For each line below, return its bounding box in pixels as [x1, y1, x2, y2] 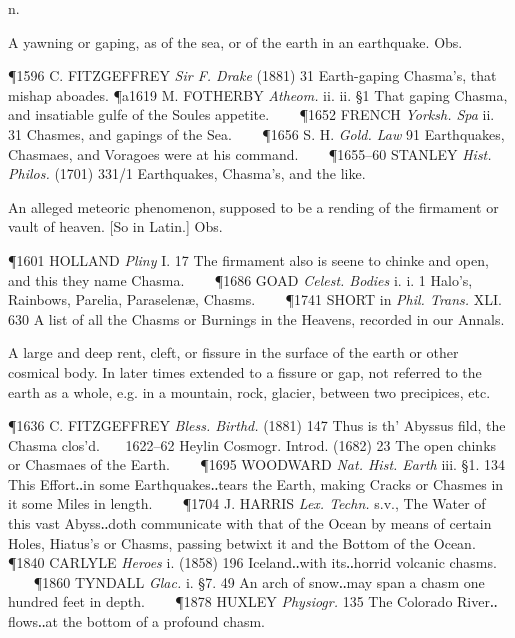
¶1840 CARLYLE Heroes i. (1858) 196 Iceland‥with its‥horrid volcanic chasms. [8, 552, 497, 573]
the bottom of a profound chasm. [62, 611, 265, 632]
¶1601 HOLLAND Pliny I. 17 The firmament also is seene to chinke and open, [8, 249, 489, 270]
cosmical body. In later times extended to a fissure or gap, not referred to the [8, 361, 482, 382]
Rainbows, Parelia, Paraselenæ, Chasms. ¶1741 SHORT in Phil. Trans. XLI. [8, 289, 502, 310]
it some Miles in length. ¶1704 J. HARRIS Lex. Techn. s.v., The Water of [8, 493, 486, 514]
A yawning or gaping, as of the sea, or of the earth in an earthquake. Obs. [8, 31, 463, 52]
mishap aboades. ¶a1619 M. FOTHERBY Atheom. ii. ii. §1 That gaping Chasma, [8, 84, 508, 105]
